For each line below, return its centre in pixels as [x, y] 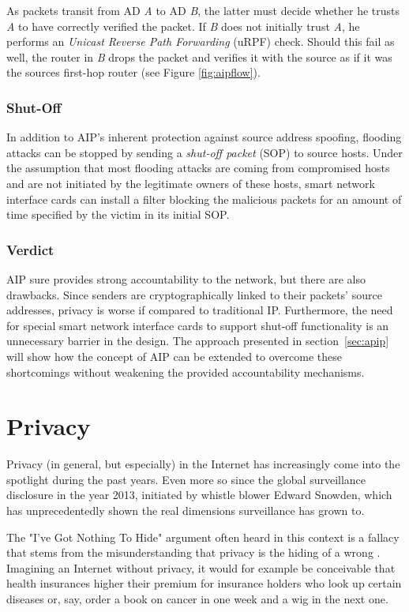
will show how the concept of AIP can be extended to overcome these [174, 356]
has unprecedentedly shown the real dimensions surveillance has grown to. [186, 511]
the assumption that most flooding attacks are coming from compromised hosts [198, 168]
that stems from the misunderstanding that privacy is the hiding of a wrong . [193, 552]
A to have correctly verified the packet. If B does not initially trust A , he [183, 26]
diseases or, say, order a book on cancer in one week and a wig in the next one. [197, 599]
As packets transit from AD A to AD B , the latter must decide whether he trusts [203, 10]
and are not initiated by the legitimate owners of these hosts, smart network [191, 183]
